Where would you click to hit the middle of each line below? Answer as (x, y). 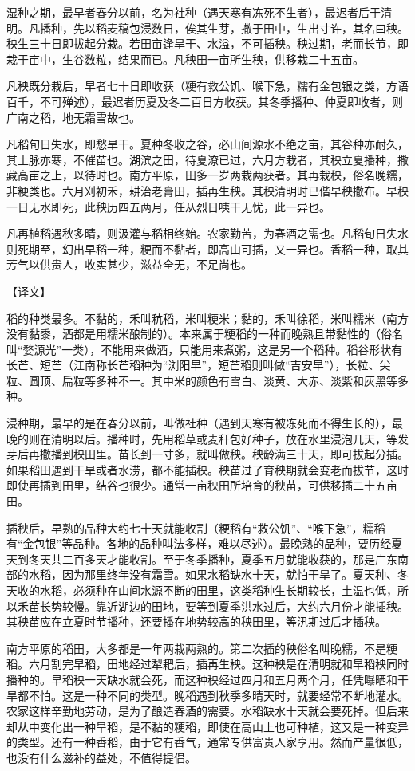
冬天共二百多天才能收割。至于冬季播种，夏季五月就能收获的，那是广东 (213, 559)
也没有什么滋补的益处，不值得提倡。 (101, 757)
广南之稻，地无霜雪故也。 (73, 117)
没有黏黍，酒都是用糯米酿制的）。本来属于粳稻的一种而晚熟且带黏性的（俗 (199, 334)
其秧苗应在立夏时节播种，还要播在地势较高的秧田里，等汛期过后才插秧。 (196, 622)
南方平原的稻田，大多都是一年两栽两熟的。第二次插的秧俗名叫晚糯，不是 (196, 648)
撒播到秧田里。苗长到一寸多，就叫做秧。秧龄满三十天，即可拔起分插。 (224, 454)
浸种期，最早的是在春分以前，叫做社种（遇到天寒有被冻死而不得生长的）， (199, 423)
